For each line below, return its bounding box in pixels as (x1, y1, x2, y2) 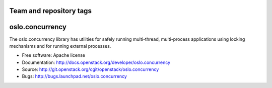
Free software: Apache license (22, 52, 86, 58)
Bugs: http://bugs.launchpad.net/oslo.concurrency (22, 73, 127, 79)
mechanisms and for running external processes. (9, 43, 111, 49)
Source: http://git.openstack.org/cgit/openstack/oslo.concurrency (22, 66, 159, 72)
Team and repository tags (9, 7, 92, 15)
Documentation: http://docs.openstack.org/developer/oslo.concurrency (22, 59, 171, 65)
